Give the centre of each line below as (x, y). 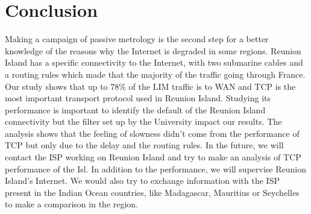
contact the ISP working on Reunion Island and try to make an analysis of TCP (153, 157)
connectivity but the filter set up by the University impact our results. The (143, 121)
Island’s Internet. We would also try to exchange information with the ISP (142, 181)
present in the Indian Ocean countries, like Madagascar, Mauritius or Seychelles (152, 192)
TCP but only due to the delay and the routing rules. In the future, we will (144, 145)
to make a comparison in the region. (72, 204)
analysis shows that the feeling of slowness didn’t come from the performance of (152, 133)
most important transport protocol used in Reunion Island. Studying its (138, 98)
